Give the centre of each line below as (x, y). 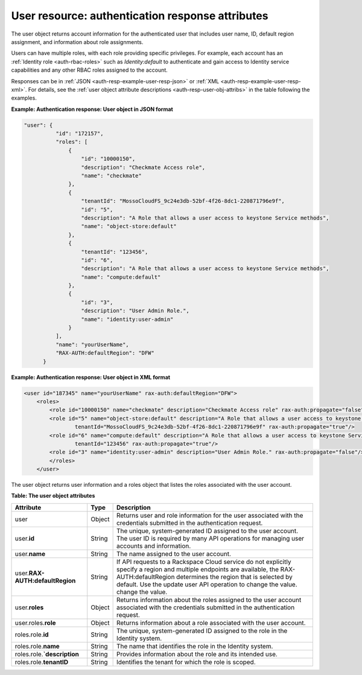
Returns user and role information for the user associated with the (210, 515)
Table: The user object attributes (53, 496)
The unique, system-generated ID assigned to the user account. (207, 531)
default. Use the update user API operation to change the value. (207, 584)
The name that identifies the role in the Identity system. (195, 646)
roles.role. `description (47, 654)
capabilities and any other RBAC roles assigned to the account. (90, 70)
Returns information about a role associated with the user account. (211, 623)
